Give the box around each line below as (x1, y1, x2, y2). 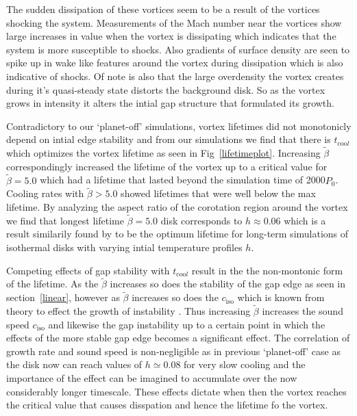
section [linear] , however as (6, 290, 120, 304)
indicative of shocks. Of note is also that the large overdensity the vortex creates (6, 68, 344, 83)
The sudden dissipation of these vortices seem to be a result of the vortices (6, 2, 320, 16)
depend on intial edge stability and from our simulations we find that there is (6, 132, 331, 146)
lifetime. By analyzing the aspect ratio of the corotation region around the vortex (6, 199, 348, 213)
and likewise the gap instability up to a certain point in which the (48, 317, 325, 331)
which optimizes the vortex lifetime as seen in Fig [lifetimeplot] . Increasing (6, 146, 321, 160)
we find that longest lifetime (6, 213, 124, 227)
